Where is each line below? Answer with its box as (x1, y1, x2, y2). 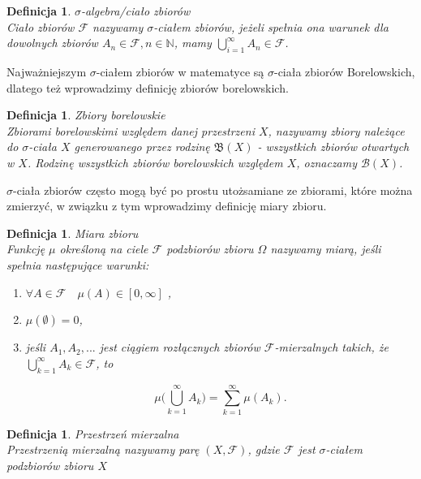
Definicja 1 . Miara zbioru (6, 224, 139, 241)
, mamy (174, 34, 212, 51)
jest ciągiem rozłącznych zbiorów (99, 339, 260, 356)
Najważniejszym (6, 63, 87, 80)
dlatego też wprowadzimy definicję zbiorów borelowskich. (6, 79, 289, 96)
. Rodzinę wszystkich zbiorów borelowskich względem (27, 153, 283, 170)
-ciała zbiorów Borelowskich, (273, 63, 415, 80)
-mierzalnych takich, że (274, 339, 389, 356)
